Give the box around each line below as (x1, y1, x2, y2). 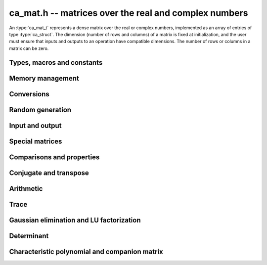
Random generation (9, 105, 72, 114)
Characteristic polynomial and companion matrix (9, 247, 163, 256)
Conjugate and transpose (9, 169, 89, 177)
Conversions (9, 89, 49, 98)
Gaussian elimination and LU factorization (9, 216, 141, 224)
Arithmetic (9, 184, 43, 193)
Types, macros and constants (9, 58, 103, 67)
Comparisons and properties (9, 153, 100, 161)
